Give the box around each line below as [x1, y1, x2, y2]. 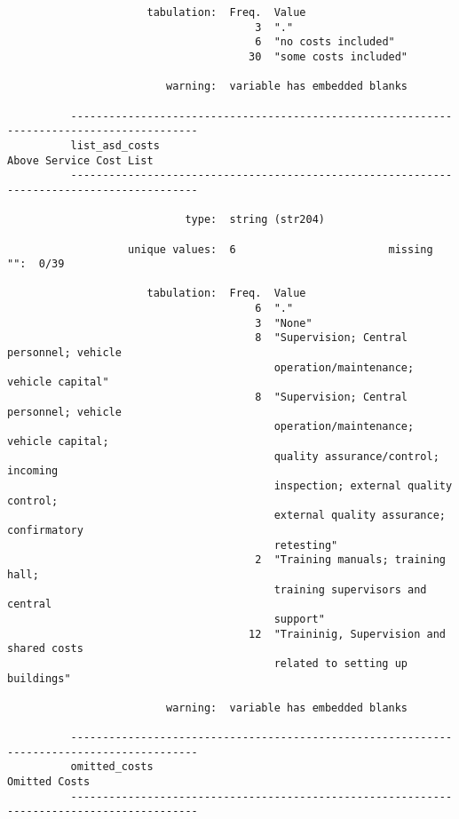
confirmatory [7, 523, 83, 537]
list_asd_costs [70, 139, 160, 152]
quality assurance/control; [273, 449, 439, 463]
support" [273, 612, 325, 625]
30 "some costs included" [249, 50, 408, 63]
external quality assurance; [273, 509, 446, 522]
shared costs [7, 642, 83, 656]
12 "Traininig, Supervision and [249, 627, 446, 640]
